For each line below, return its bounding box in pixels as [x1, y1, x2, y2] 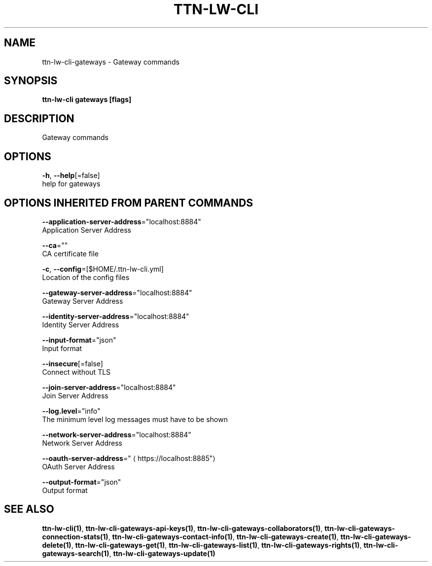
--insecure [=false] [42, 359, 103, 368]
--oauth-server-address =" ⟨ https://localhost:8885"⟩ [42, 454, 216, 462]
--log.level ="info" [42, 406, 101, 415]
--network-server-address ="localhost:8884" [42, 430, 191, 439]
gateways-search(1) [42, 549, 109, 558]
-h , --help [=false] [42, 171, 100, 180]
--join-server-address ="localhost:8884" [42, 383, 176, 391]
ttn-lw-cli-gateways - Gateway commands [42, 57, 180, 66]
